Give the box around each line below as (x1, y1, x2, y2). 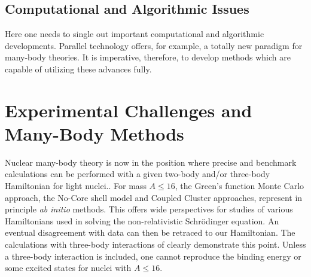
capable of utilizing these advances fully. (5, 62, 152, 75)
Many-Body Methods (5, 121, 184, 145)
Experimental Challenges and (5, 98, 252, 122)
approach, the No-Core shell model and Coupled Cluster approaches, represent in (5, 191, 303, 203)
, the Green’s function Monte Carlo (175, 179, 304, 192)
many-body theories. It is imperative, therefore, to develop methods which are (5, 51, 291, 63)
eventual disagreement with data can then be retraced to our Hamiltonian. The (5, 226, 295, 239)
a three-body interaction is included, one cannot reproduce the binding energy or (5, 249, 301, 262)
